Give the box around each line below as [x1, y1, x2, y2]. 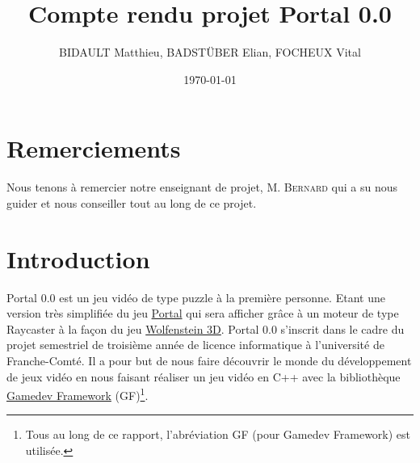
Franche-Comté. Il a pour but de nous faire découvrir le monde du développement [6, 351, 412, 368]
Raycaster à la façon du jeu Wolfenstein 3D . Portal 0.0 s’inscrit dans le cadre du [6, 320, 405, 337]
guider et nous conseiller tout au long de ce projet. [6, 194, 257, 211]
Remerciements [6, 132, 181, 165]
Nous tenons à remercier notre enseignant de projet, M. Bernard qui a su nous [6, 179, 397, 196]
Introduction [6, 242, 150, 275]
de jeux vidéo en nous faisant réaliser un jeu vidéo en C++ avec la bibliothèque [6, 368, 401, 385]
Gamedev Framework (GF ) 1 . [6, 385, 149, 403]
